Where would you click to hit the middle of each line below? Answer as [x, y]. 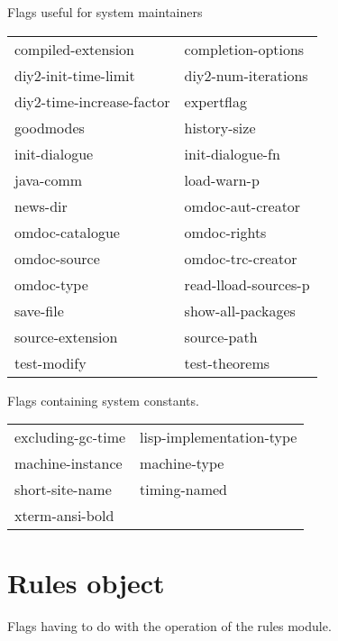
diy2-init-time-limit [75, 75]
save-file [39, 310]
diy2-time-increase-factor [92, 101]
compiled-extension [74, 49]
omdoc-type [51, 284]
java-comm [49, 179]
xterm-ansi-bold [64, 516]
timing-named [184, 490]
